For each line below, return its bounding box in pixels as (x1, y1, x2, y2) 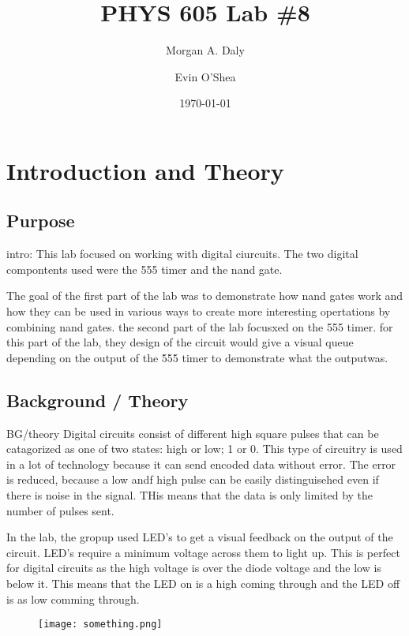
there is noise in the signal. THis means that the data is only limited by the (6, 487, 373, 503)
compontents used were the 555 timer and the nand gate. (6, 260, 283, 277)
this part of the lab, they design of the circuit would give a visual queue (6, 334, 354, 350)
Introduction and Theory (6, 154, 284, 186)
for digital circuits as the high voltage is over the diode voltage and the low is (6, 559, 381, 576)
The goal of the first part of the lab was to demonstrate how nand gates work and (6, 287, 403, 304)
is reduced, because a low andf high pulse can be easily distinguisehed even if (6, 471, 379, 488)
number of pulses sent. (6, 502, 114, 518)
